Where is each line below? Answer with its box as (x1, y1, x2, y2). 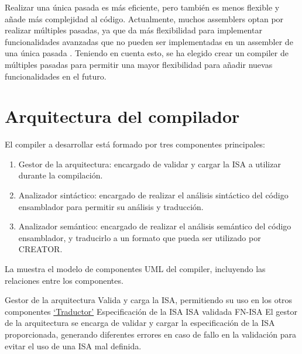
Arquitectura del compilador (5, 104, 240, 128)
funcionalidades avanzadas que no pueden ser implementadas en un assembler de (5, 35, 293, 47)
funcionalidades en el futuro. (5, 70, 107, 82)
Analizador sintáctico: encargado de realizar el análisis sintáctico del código (18, 189, 289, 201)
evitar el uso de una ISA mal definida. (5, 339, 142, 352)
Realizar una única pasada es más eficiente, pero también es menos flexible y (5, 1, 280, 13)
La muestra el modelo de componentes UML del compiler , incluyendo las (5, 263, 266, 275)
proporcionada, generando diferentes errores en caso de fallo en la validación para (5, 328, 296, 340)
